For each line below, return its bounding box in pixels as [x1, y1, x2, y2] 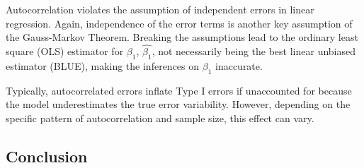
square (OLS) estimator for [6, 44, 124, 58]
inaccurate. [215, 58, 263, 73]
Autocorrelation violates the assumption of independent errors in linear [6, 2, 314, 16]
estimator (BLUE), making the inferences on [6, 58, 200, 73]
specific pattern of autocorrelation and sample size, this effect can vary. [6, 110, 314, 125]
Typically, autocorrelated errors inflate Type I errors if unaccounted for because [6, 83, 352, 97]
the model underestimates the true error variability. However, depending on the [6, 97, 351, 112]
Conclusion [6, 145, 88, 167]
